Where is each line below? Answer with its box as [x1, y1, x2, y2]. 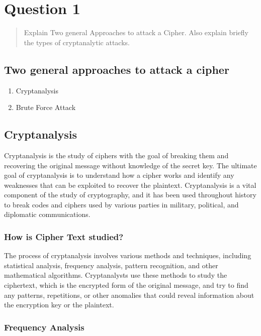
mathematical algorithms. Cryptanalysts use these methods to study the [4, 270, 227, 280]
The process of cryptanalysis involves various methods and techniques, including [4, 250, 251, 261]
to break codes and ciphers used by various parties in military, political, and [4, 199, 239, 209]
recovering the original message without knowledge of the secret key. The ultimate [4, 160, 257, 170]
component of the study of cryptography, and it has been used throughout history [4, 189, 256, 200]
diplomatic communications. [4, 209, 91, 219]
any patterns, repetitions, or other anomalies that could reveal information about [4, 289, 254, 300]
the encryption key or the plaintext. [4, 299, 114, 310]
